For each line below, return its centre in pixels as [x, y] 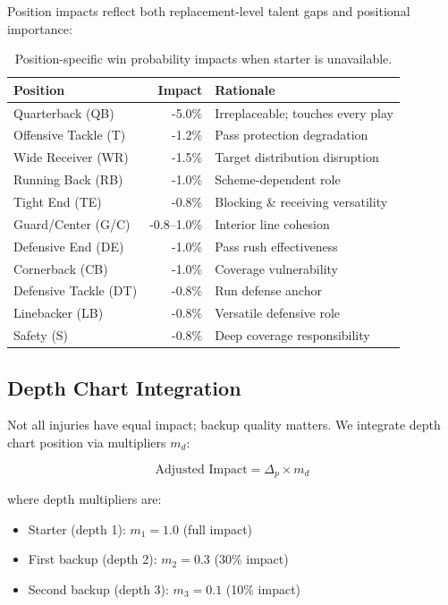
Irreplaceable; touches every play [304, 112]
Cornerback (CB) [61, 268]
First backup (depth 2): [93, 559]
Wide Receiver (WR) [71, 157]
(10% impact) [263, 588]
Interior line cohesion [272, 223]
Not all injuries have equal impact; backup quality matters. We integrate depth [224, 425]
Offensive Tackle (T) [70, 135]
